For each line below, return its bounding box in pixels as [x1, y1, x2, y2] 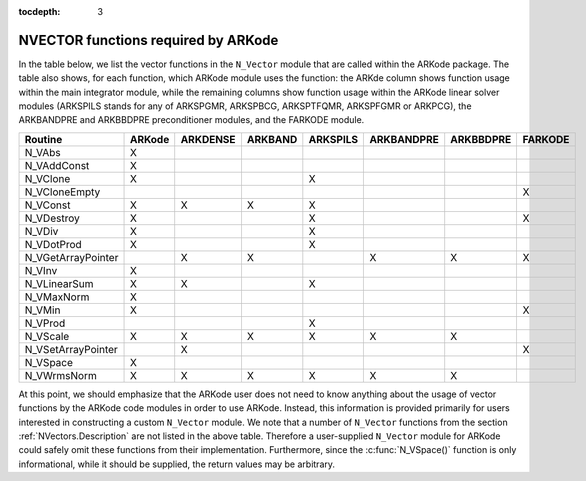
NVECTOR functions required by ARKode [18, 31, 279, 49]
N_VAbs [24, 145, 62, 159]
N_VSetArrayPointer [24, 342, 119, 356]
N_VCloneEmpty [24, 185, 101, 199]
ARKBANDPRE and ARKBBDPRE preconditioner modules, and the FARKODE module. [18, 114, 365, 126]
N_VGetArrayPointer [24, 250, 119, 264]
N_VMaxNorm [24, 290, 90, 304]
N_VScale [24, 329, 70, 343]
